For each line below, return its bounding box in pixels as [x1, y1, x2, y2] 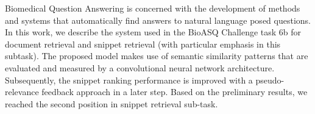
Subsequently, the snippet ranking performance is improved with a [5, 73, 253, 86]
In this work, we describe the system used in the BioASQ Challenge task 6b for [5, 26, 302, 38]
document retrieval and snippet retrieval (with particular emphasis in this [5, 37, 281, 50]
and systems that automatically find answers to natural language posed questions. [5, 13, 311, 26]
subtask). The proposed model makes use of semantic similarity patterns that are [5, 49, 308, 62]
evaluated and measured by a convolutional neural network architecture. [5, 61, 275, 74]
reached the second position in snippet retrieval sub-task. [5, 97, 218, 110]
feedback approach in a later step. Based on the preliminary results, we [41, 85, 308, 98]
